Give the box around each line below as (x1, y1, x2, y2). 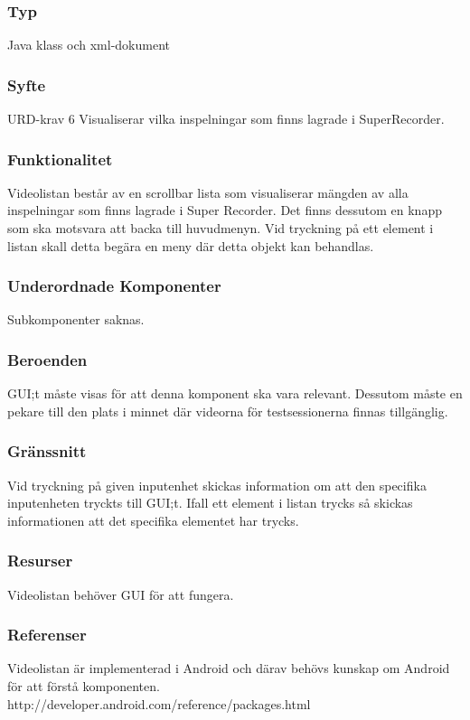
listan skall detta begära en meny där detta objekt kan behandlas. (7, 236, 374, 255)
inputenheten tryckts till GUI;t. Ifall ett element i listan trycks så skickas (7, 493, 413, 512)
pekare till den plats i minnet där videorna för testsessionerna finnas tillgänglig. (7, 401, 448, 420)
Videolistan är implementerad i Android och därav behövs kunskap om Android (7, 659, 450, 678)
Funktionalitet (7, 147, 113, 170)
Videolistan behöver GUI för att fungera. (7, 584, 234, 603)
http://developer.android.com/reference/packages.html (7, 694, 311, 713)
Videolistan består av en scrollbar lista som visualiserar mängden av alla (7, 182, 409, 201)
